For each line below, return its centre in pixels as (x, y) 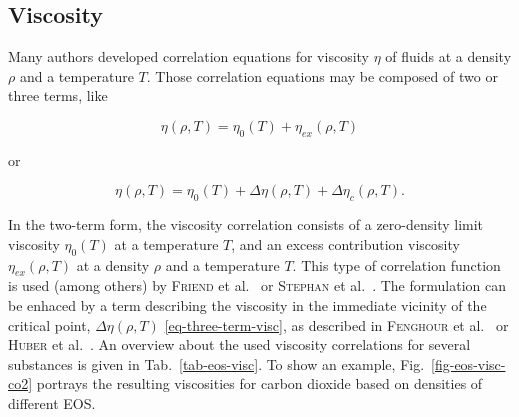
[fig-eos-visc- (468, 363)
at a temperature (166, 243)
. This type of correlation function (396, 264)
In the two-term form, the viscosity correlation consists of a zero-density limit (246, 224)
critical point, (49, 324)
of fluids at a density (448, 56)
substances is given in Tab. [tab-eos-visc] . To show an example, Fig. (216, 363)
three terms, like (58, 95)
